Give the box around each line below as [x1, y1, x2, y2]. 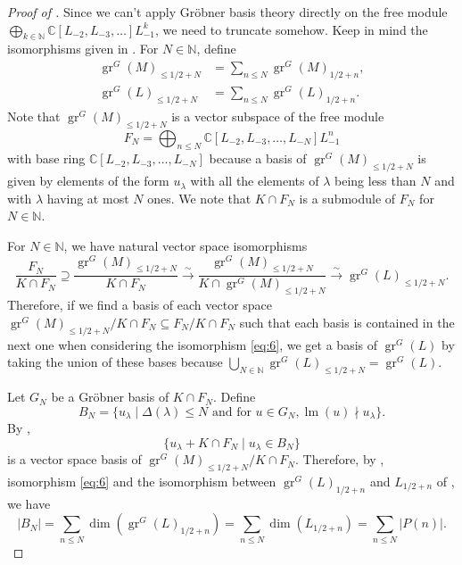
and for [211, 405, 252, 419]
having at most [46, 188, 129, 207]
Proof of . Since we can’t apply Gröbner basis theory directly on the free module [7, 3, 448, 21]
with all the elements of [190, 171, 319, 190]
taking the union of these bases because [7, 353, 223, 371]
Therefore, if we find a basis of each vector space [7, 295, 273, 314]
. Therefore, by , [295, 450, 384, 469]
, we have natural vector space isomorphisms [63, 236, 308, 254]
